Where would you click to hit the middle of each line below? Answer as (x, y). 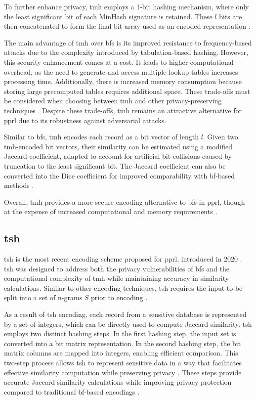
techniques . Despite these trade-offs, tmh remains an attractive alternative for (123, 110)
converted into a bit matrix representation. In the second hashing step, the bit (123, 343)
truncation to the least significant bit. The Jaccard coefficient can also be (115, 165)
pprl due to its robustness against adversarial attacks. (85, 120)
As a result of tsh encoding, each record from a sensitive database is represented (125, 314)
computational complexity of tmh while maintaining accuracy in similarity (117, 278)
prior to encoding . (119, 297)
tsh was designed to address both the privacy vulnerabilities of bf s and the (117, 268)
